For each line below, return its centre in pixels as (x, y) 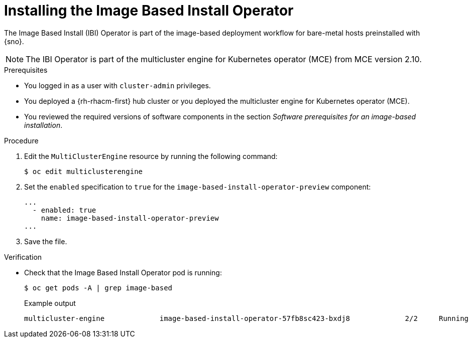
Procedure (21, 140)
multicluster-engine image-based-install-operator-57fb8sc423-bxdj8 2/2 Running (247, 318)
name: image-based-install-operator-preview (130, 218)
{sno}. (14, 41)
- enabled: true (64, 210)
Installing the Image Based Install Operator (149, 11)
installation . (43, 125)
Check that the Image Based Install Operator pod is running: (123, 272)
